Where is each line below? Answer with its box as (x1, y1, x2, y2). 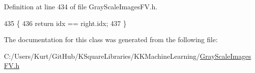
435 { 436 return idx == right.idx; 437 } (4, 18, 127, 28)
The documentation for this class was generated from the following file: (4, 34, 218, 45)
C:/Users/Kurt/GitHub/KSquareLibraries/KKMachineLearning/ (4, 50, 200, 61)
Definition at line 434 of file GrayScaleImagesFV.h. (4, 1, 158, 11)
